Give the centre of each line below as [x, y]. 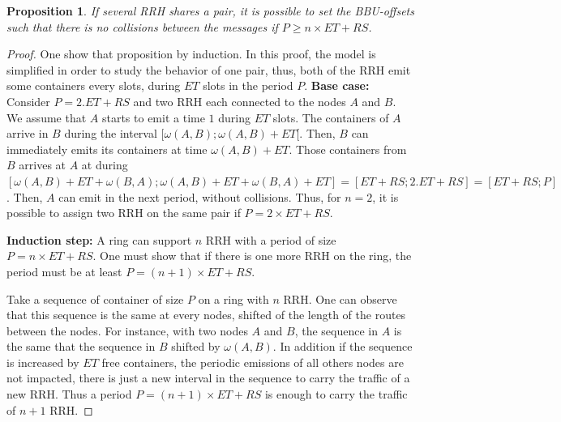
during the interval [111, 133]
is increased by [43, 362]
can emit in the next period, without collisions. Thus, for [200, 196]
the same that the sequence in [81, 346]
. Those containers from [348, 149]
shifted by [196, 346]
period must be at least [64, 271]
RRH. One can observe [340, 298]
